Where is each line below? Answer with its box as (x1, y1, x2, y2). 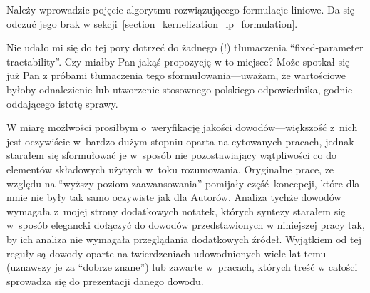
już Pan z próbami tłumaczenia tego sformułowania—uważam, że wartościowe (6, 68, 346, 83)
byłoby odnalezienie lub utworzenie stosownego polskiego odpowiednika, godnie (6, 81, 353, 96)
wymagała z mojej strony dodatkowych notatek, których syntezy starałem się (6, 203, 346, 218)
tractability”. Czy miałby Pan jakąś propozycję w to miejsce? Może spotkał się (6, 53, 350, 68)
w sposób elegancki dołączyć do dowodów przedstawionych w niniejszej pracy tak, (6, 217, 365, 232)
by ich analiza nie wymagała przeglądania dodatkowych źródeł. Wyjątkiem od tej (6, 231, 361, 246)
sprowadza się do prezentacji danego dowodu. (6, 273, 204, 288)
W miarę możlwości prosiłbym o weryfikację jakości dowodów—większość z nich (6, 120, 358, 135)
